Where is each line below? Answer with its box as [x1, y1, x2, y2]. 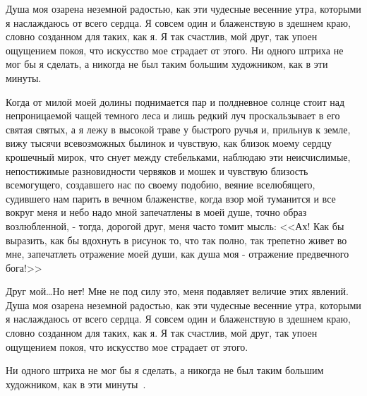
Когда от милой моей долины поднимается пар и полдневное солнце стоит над [6, 94, 345, 109]
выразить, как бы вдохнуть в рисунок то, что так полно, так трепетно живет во [6, 232, 347, 247]
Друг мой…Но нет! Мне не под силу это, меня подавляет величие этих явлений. [6, 284, 349, 299]
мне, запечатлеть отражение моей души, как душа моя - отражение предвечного [6, 246, 349, 261]
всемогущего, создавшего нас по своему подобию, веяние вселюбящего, [6, 177, 315, 192]
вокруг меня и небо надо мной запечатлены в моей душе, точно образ [6, 205, 307, 220]
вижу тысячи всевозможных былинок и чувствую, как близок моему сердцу [6, 136, 332, 150]
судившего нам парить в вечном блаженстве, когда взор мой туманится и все [6, 191, 336, 205]
